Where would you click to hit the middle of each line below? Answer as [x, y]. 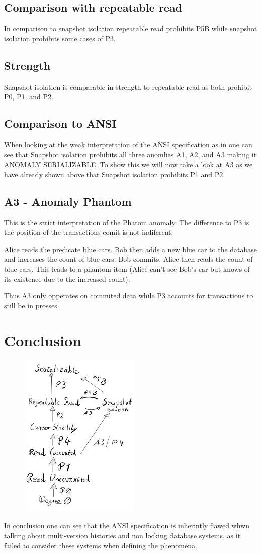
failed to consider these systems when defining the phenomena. [101, 545]
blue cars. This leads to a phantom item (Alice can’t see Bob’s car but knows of [127, 268]
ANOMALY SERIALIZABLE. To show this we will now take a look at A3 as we [128, 164]
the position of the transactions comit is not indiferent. [89, 232]
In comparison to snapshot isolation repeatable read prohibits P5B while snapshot [131, 28]
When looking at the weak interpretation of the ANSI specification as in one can [128, 144]
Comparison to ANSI [60, 124]
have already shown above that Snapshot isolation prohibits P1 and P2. [115, 174]
